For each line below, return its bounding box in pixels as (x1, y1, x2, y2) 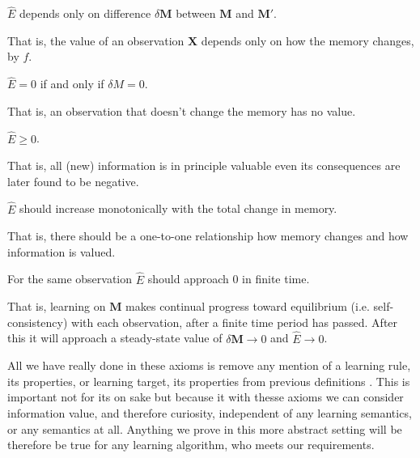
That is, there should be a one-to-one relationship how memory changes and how (7, 227, 409, 244)
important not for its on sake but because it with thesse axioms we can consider (7, 388, 404, 405)
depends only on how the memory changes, (201, 32, 414, 49)
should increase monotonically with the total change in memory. (19, 200, 337, 217)
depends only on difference (19, 5, 151, 22)
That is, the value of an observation (7, 32, 185, 49)
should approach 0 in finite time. (147, 270, 310, 287)
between (176, 5, 216, 22)
